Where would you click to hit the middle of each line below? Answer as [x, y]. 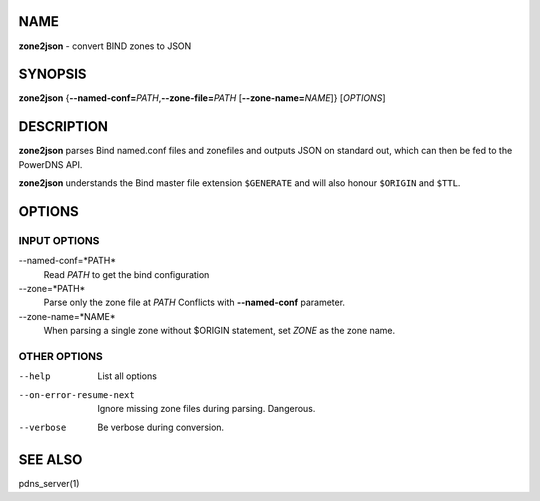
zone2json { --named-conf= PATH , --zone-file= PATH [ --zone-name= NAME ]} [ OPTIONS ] [202, 98]
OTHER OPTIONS [61, 356]
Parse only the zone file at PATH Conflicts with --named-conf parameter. [194, 302]
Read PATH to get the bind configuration [126, 274]
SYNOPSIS [52, 74]
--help [34, 376]
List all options [127, 376]
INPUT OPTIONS [59, 240]
